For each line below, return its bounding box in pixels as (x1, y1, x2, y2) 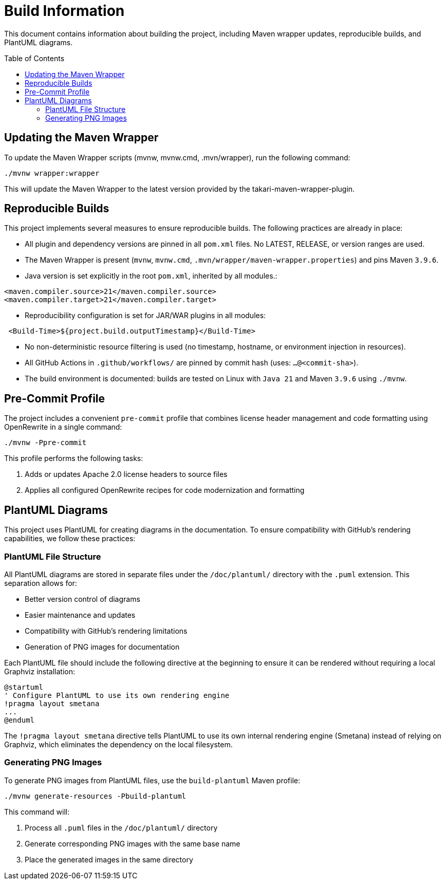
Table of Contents (4, 53, 65, 63)
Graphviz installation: (4, 667, 76, 676)
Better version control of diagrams (25, 594, 140, 603)
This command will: (4, 807, 70, 816)
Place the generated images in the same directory (25, 855, 193, 864)
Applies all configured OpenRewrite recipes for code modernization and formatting (25, 486, 305, 495)
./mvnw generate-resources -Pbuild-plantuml (4, 791, 187, 800)
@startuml (4, 683, 43, 691)
